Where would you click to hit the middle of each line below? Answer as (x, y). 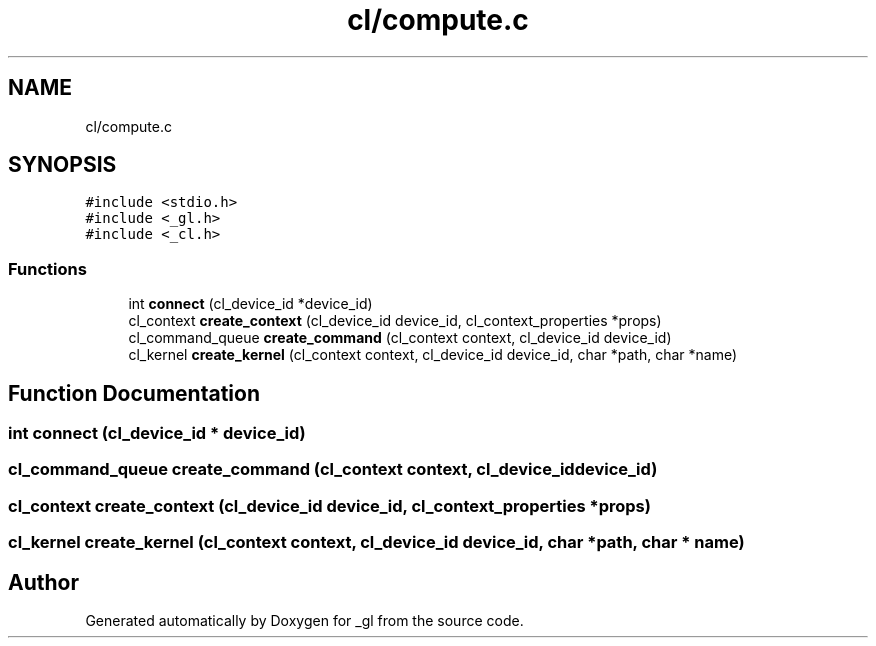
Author (43, 582)
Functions (47, 268)
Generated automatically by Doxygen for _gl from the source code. (304, 620)
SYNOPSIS (62, 165)
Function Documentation (134, 393)
